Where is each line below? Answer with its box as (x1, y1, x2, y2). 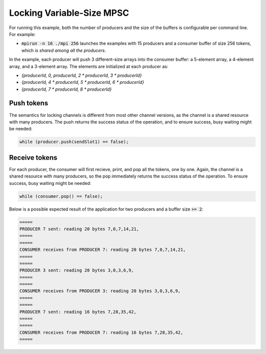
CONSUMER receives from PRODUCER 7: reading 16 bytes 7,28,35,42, (19, 329, 183, 335)
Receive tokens (9, 153, 58, 162)
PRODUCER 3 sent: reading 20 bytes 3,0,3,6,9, (19, 268, 134, 273)
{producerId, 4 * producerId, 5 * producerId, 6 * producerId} (21, 79, 144, 85)
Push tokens (9, 99, 48, 107)
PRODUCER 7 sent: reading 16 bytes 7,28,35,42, (19, 309, 136, 315)
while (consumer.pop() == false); (19, 193, 103, 199)
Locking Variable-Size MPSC (9, 7, 129, 18)
